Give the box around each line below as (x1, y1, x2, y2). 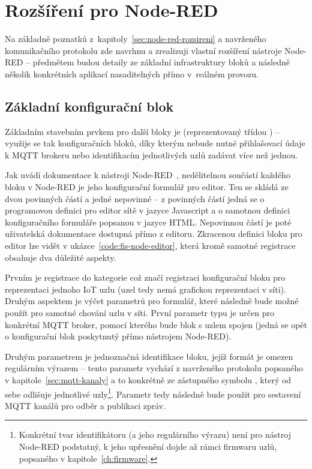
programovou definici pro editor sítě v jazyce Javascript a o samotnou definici (5, 204, 290, 217)
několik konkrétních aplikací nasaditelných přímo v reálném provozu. (5, 67, 259, 80)
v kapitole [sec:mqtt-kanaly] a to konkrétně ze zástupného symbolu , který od (5, 373, 292, 386)
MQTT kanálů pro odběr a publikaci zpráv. (5, 399, 166, 411)
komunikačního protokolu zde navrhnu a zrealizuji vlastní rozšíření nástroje (5, 44, 282, 56)
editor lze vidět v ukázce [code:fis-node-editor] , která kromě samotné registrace (5, 239, 296, 252)
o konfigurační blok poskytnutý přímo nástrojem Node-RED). (5, 330, 232, 342)
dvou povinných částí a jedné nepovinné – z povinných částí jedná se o (5, 192, 265, 205)
